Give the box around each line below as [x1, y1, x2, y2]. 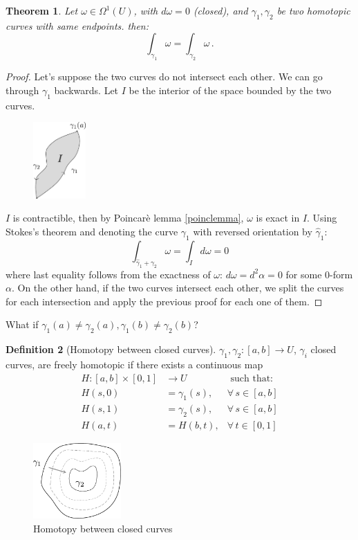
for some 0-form [285, 267, 353, 281]
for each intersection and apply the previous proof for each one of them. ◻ [6, 294, 323, 308]
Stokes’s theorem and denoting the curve [6, 224, 178, 239]
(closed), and [193, 3, 248, 17]
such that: [230, 373, 274, 384]
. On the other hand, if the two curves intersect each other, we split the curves [11, 280, 344, 295]
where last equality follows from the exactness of [6, 267, 211, 281]
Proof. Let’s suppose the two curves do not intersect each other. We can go [6, 69, 323, 84]
